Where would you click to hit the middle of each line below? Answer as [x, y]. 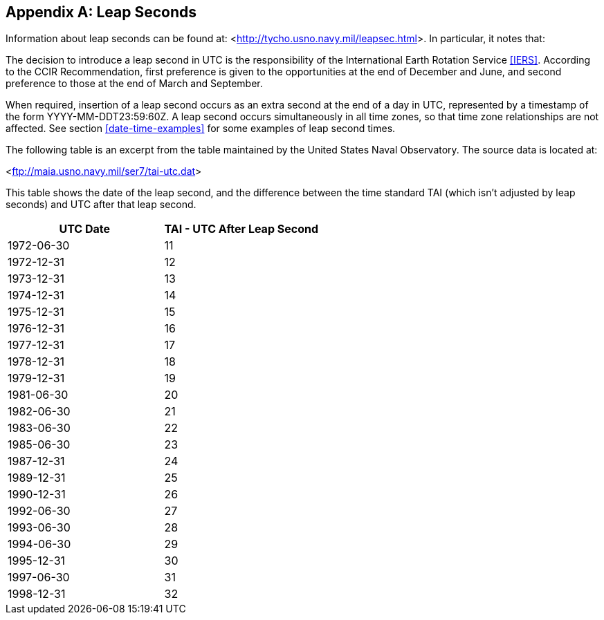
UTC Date [85, 229]
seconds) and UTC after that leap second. [101, 205]
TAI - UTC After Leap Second [241, 229]
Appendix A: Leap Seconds [101, 12]
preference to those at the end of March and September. [134, 84]
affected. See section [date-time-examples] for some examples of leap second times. [201, 129]
